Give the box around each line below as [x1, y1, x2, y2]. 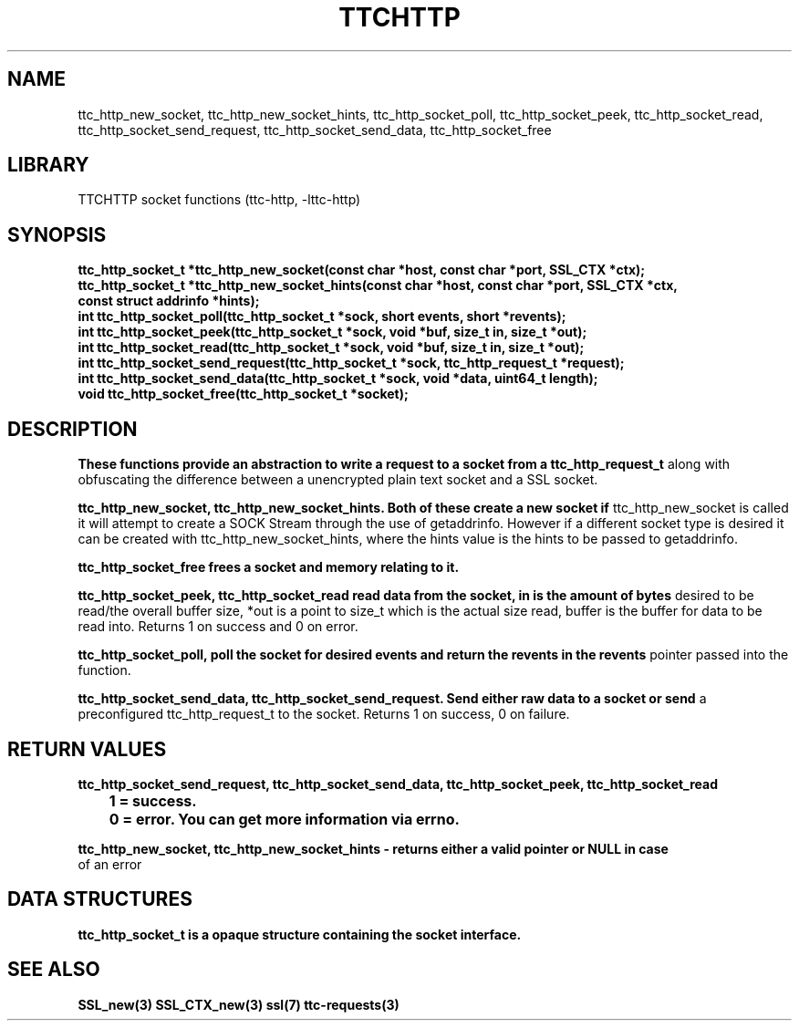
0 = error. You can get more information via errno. [109, 809, 460, 828]
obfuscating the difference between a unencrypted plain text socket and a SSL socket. [78, 472, 598, 488]
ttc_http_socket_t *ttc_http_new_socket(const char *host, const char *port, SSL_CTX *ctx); [78, 262, 646, 278]
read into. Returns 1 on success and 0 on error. [78, 618, 358, 635]
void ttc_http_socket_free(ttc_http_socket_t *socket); [78, 386, 409, 402]
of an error [78, 856, 142, 872]
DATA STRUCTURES [7, 888, 192, 911]
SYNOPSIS [7, 223, 107, 246]
